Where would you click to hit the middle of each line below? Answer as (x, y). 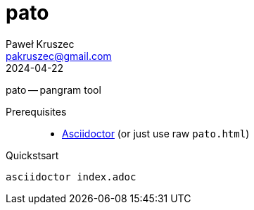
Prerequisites (36, 111)
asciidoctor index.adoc (71, 177)
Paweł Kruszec (40, 44)
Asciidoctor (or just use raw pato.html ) (156, 133)
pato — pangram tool (53, 89)
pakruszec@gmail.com (59, 56)
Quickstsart (32, 155)
